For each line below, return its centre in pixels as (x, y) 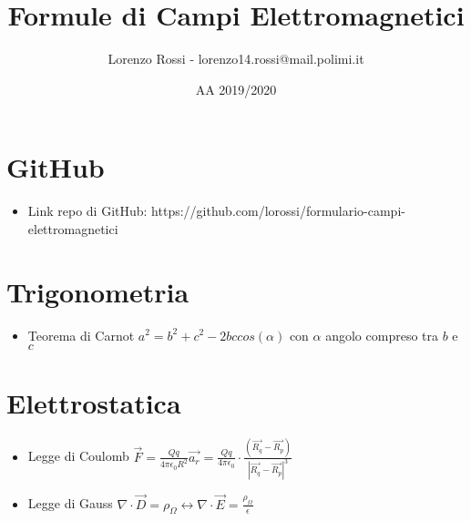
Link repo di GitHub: (87, 211)
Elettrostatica (94, 403)
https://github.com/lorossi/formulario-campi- (278, 211)
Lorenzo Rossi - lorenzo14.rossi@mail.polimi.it (236, 59)
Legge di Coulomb (78, 456)
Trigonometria (98, 291)
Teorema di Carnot (81, 335)
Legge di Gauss (70, 503)
